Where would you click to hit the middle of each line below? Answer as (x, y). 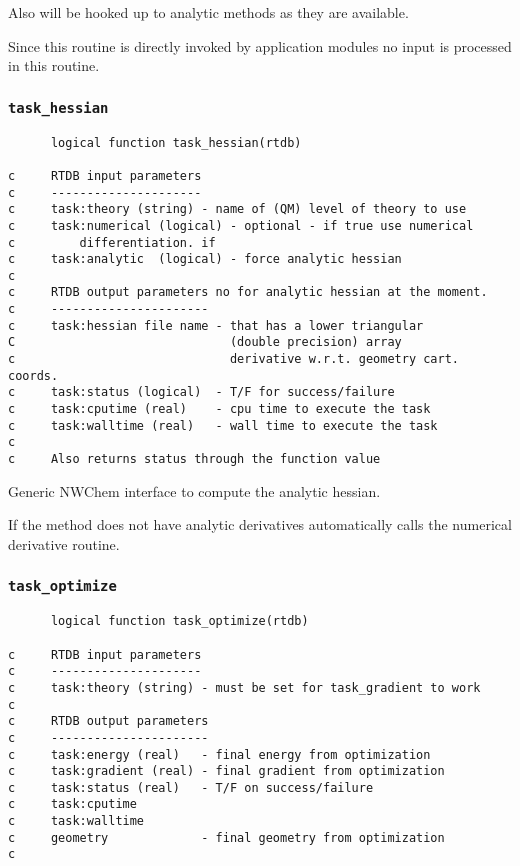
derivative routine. (64, 543)
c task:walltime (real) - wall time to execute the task (223, 425)
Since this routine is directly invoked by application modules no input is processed (260, 45)
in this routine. (54, 65)
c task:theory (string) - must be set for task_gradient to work (244, 687)
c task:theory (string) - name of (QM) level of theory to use (237, 209)
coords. (33, 375)
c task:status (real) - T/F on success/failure (191, 787)
